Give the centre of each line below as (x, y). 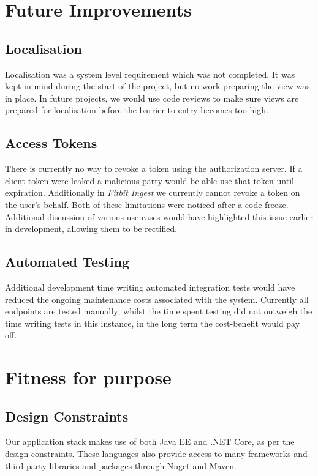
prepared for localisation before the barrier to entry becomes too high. (137, 110)
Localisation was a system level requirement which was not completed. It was (150, 74)
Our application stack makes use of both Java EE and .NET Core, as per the (150, 441)
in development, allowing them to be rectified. (91, 229)
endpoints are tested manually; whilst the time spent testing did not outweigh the (159, 311)
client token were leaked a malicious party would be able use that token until (150, 180)
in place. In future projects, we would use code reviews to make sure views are (152, 98)
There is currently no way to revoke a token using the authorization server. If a (154, 169)
